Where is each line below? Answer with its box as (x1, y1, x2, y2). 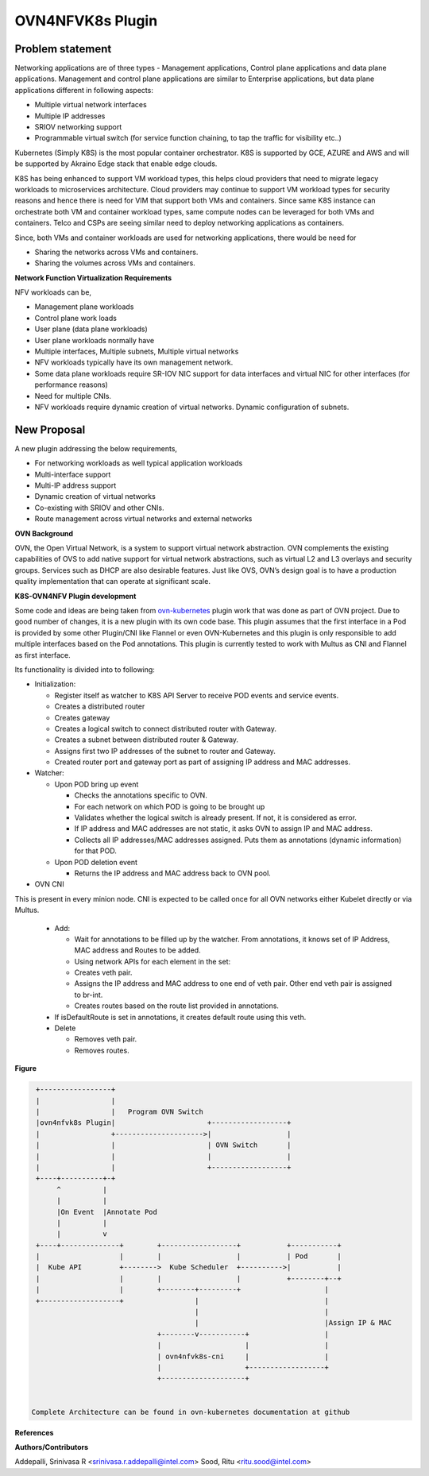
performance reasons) (34, 380, 109, 389)
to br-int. (74, 990, 103, 999)
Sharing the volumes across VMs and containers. (34, 258, 196, 268)
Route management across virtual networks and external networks (34, 514, 253, 524)
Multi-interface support (34, 469, 111, 479)
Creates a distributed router (54, 701, 145, 711)
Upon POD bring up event (54, 779, 139, 789)
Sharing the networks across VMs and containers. (34, 247, 199, 257)
